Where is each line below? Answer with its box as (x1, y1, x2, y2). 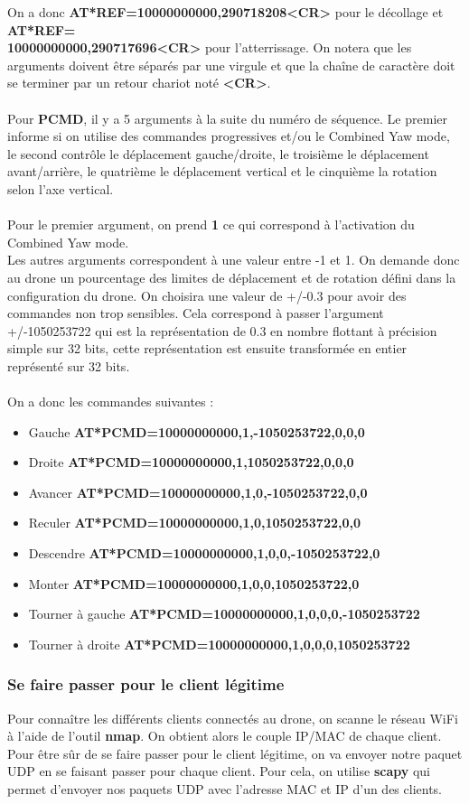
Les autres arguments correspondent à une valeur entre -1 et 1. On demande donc (7, 250, 460, 269)
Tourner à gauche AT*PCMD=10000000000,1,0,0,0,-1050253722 (28, 604, 420, 623)
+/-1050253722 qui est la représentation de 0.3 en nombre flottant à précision (7, 321, 437, 340)
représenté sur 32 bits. (7, 356, 130, 375)
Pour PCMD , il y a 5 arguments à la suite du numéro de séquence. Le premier (7, 108, 447, 127)
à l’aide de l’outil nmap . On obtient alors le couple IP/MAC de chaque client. (7, 726, 442, 745)
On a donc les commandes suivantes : (7, 392, 214, 411)
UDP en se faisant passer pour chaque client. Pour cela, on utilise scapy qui (7, 762, 430, 781)
